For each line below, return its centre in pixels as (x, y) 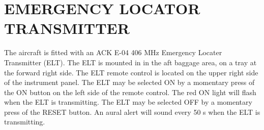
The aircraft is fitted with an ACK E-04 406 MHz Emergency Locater (113, 52)
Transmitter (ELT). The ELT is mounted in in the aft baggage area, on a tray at (130, 62)
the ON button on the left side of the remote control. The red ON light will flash (130, 92)
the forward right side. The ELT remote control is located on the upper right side (131, 72)
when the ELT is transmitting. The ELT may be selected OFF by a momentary (128, 102)
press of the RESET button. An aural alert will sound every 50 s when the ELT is (132, 112)
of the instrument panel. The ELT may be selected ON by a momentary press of (129, 82)
